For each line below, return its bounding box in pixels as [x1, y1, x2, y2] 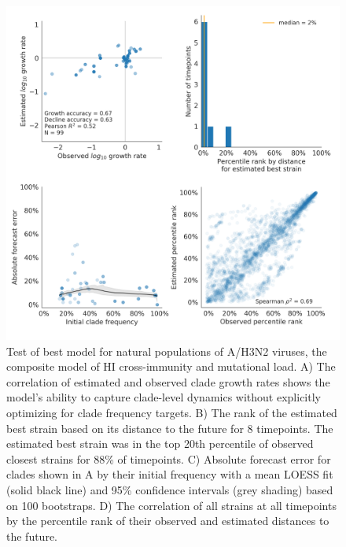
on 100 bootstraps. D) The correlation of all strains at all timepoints [6, 497, 337, 513]
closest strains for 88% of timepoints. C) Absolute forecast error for [6, 450, 331, 467]
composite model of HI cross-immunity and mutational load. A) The [6, 358, 336, 375]
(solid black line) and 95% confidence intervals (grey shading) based [6, 481, 333, 497]
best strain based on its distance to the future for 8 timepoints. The [6, 419, 333, 436]
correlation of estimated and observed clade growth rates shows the [6, 373, 330, 390]
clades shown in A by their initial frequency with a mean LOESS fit [6, 466, 333, 482]
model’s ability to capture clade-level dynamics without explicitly [6, 389, 321, 405]
